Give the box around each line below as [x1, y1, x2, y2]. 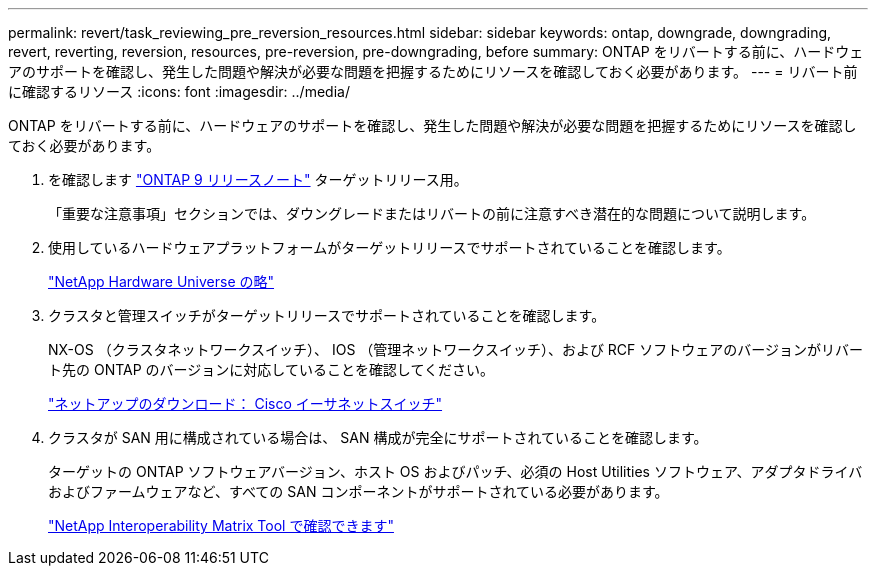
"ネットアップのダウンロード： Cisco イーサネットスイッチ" [48, 395, 443, 412]
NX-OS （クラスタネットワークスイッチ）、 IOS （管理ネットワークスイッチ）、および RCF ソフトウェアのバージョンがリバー [48, 341, 863, 358]
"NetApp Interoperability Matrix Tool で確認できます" [48, 517, 394, 534]
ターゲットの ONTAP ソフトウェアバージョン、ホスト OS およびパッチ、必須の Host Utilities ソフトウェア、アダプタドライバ [48, 463, 863, 480]
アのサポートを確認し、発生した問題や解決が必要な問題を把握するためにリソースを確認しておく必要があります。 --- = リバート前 [8, 63, 858, 80]
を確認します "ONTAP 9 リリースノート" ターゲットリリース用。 [48, 171, 468, 188]
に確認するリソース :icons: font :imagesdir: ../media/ [8, 83, 350, 100]
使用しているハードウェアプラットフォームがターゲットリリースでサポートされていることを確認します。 [48, 239, 731, 256]
